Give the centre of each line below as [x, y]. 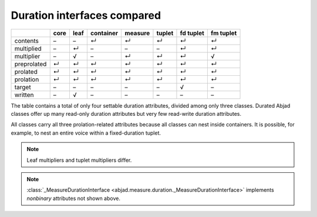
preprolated [31, 64]
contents [27, 41]
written [24, 95]
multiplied [28, 48]
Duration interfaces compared [86, 15]
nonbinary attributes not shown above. [73, 198]
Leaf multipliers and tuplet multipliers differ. [79, 160]
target [23, 87]
